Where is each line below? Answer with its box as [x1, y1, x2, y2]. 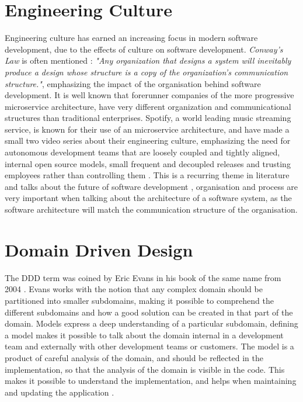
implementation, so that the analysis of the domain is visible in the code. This [5, 363, 285, 375]
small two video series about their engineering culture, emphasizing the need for [5, 134, 291, 147]
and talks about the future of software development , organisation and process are [5, 180, 298, 192]
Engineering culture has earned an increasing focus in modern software [5, 32, 258, 44]
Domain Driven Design [5, 237, 193, 261]
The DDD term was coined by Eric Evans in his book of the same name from [5, 271, 281, 283]
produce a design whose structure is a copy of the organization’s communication [5, 65, 288, 78]
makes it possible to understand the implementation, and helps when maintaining [5, 375, 297, 387]
